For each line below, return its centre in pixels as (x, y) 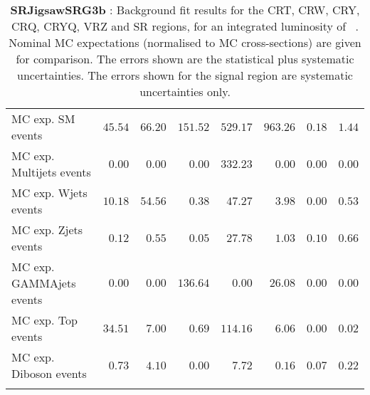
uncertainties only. (185, 91)
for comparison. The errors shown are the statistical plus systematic (185, 59)
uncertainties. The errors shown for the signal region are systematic (185, 75)
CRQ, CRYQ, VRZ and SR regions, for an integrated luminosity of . (185, 26)
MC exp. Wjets (49, 193)
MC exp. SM (43, 118)
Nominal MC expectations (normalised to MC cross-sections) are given (185, 42)
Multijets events (51, 172)
